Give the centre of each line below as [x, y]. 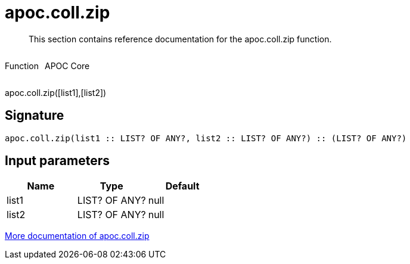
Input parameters [58, 161]
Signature [35, 116]
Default [182, 186]
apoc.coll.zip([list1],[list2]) [56, 92]
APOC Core [67, 66]
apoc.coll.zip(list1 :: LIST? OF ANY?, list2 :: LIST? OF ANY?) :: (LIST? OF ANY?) [206, 138]
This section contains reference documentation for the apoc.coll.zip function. [180, 39]
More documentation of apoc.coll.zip [77, 236]
